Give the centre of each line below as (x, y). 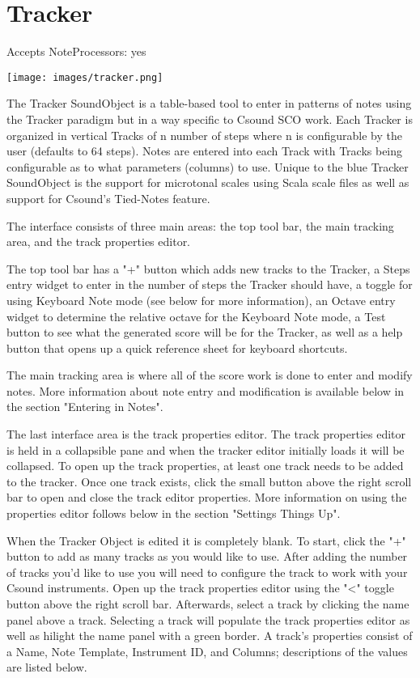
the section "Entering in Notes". (85, 407)
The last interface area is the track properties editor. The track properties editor (206, 434)
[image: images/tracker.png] (85, 77)
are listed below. (47, 667)
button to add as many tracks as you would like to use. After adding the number (207, 556)
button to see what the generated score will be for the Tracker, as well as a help (205, 332)
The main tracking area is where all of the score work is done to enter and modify (210, 375)
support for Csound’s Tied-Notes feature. (108, 198)
